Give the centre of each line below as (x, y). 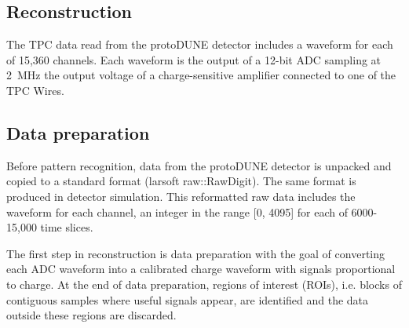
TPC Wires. (35, 90)
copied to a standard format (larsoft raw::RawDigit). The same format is (181, 181)
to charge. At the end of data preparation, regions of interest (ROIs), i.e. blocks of (204, 284)
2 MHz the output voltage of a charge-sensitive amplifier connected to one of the (201, 75)
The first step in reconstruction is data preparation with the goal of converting (196, 253)
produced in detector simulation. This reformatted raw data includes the (181, 196)
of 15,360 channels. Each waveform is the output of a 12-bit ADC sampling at (194, 59)
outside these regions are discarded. (91, 315)
